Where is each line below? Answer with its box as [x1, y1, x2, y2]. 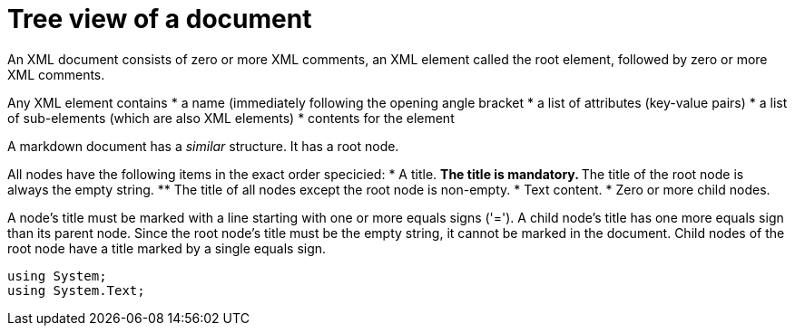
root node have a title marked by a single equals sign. [7, 240, 327, 256]
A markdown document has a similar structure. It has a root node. [7, 138, 399, 154]
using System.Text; [7, 282, 145, 298]
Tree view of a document [7, 4, 312, 34]
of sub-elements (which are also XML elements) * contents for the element [7, 109, 455, 126]
